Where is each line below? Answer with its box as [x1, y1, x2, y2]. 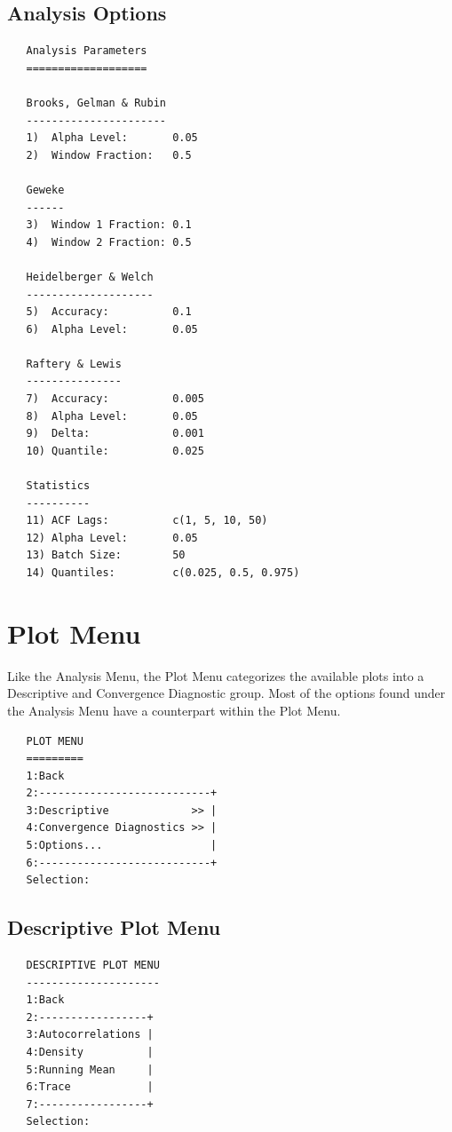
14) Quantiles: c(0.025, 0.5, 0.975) [26, 566, 300, 580]
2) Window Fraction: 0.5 [26, 148, 192, 162]
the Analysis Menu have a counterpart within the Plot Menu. [7, 701, 341, 719]
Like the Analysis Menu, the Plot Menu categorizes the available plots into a [7, 666, 424, 685]
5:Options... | [26, 839, 218, 852]
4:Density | [26, 1046, 154, 1059]
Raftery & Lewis [26, 357, 122, 370]
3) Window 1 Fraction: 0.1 [26, 218, 192, 232]
